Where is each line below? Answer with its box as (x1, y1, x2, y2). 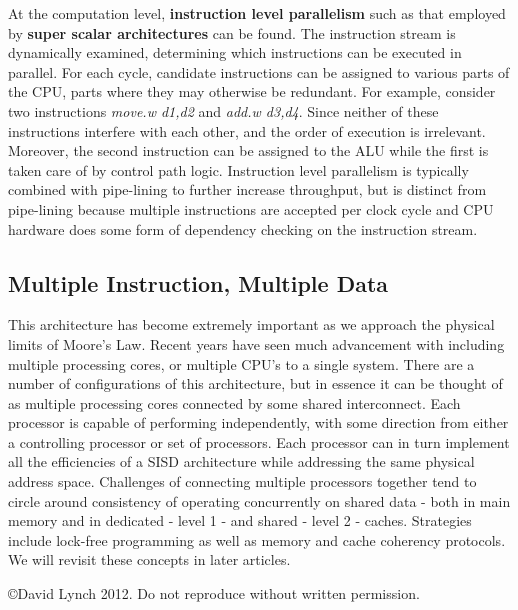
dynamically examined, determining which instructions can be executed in (8, 42, 462, 63)
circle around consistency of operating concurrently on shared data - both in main (8, 490, 511, 511)
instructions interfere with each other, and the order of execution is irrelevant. (8, 120, 486, 141)
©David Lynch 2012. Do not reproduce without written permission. (8, 583, 420, 604)
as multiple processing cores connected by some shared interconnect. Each (8, 392, 461, 413)
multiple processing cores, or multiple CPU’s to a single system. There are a (8, 353, 475, 374)
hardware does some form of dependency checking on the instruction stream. (8, 218, 478, 239)
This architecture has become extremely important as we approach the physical (8, 314, 495, 335)
